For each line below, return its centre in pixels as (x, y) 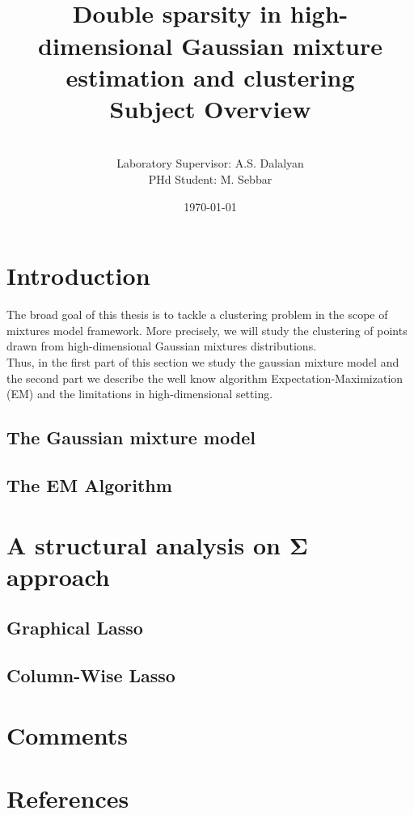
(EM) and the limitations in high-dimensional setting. (140, 394)
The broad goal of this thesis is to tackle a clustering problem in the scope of (197, 314)
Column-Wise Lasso (91, 675)
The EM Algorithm (89, 484)
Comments (67, 734)
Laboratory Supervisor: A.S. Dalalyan (210, 163)
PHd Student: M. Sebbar (210, 179)
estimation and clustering (210, 76)
